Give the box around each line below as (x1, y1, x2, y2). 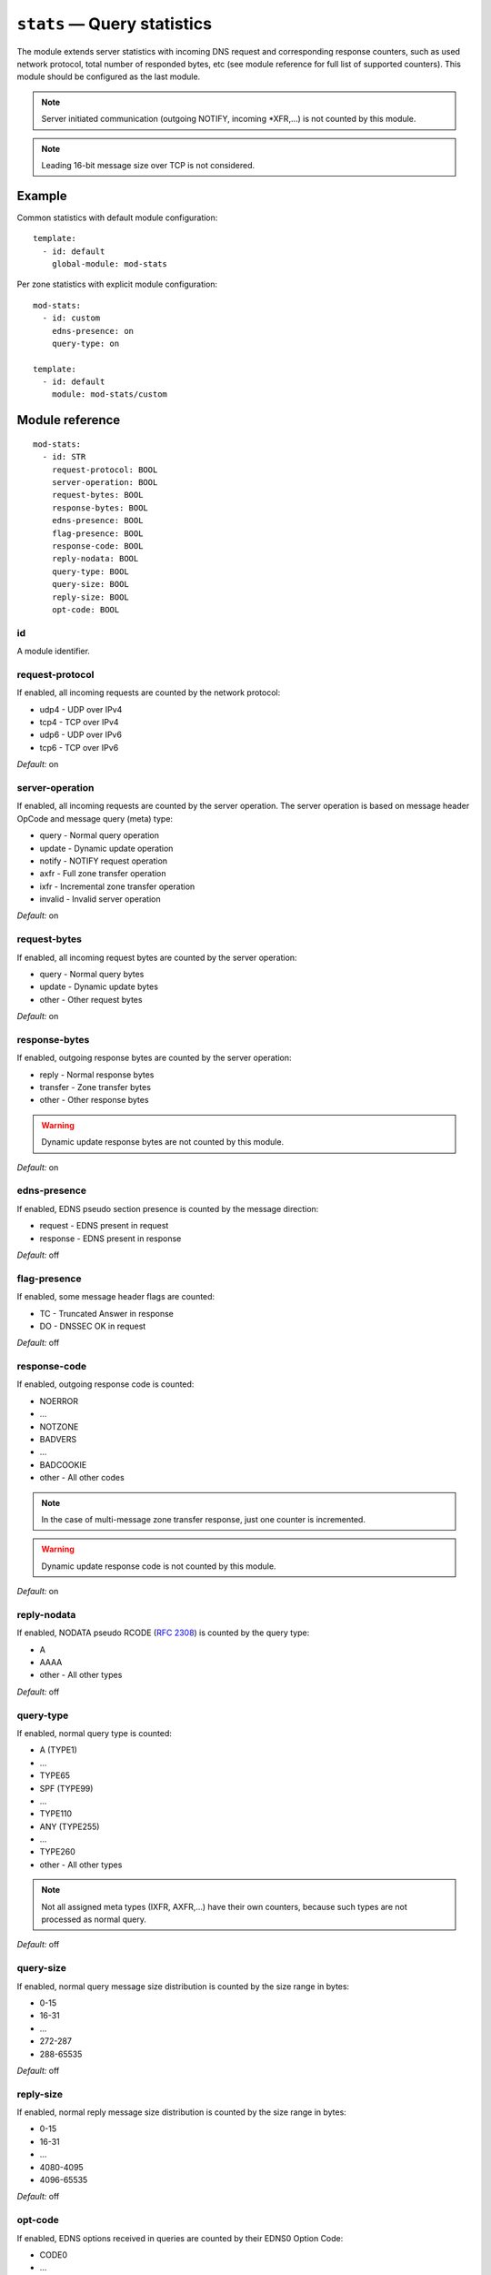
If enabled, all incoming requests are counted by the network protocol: (16, 687, 281, 698)
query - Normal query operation (39, 830, 159, 841)
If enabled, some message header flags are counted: (16, 1291, 215, 1302)
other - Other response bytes (39, 1095, 149, 1106)
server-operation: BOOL (51, 478, 158, 488)
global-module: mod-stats (51, 258, 168, 268)
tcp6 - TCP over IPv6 (39, 742, 119, 753)
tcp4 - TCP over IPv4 (39, 717, 119, 728)
